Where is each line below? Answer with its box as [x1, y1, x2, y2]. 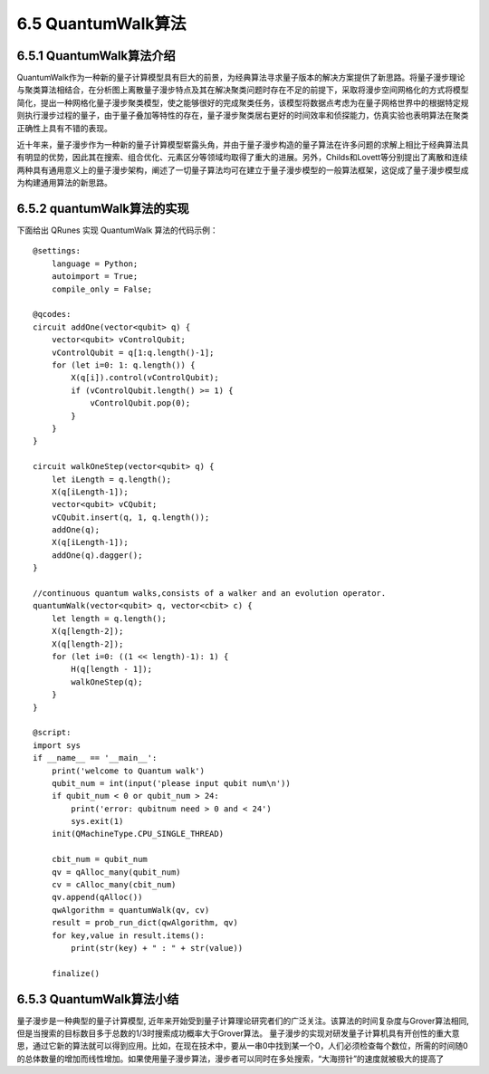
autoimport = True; [51, 272, 139, 282]
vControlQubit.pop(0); [90, 398, 191, 408]
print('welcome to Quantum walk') [51, 765, 206, 776]
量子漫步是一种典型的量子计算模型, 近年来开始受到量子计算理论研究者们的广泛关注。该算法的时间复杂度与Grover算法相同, [16, 1015, 470, 1026]
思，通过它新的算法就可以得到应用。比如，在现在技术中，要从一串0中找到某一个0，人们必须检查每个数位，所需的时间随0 [16, 1040, 468, 1051]
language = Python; [51, 258, 139, 269]
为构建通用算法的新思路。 [16, 177, 112, 188]
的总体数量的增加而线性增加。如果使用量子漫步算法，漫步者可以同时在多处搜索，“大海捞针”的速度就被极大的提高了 [16, 1053, 445, 1064]
